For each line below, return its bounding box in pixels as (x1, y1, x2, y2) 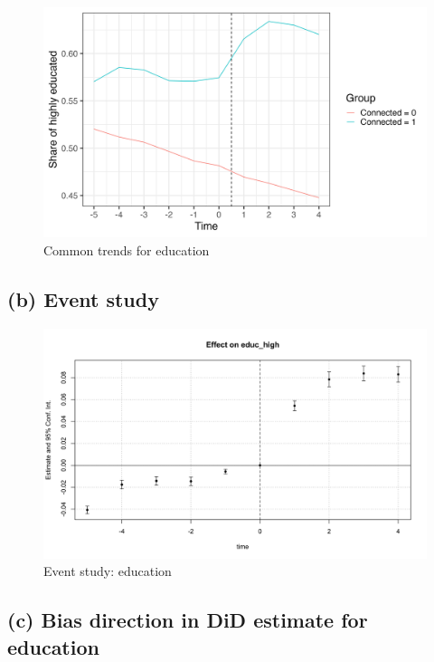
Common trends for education (43, 240, 210, 259)
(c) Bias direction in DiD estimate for (7, 606, 368, 634)
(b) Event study (7, 284, 159, 312)
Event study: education (43, 561, 172, 580)
